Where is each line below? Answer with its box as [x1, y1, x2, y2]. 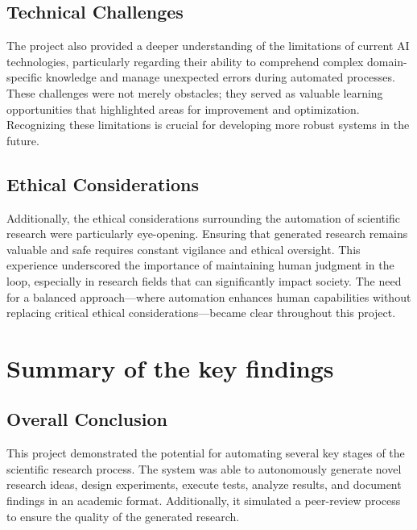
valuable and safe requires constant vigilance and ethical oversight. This [6, 240, 361, 257]
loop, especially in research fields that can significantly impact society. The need [6, 272, 402, 289]
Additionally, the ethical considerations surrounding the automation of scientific [6, 209, 400, 226]
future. [6, 131, 39, 148]
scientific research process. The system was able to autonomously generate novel [6, 460, 402, 477]
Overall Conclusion [6, 407, 167, 432]
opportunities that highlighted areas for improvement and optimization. [6, 100, 360, 117]
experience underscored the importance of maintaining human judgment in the [6, 257, 394, 273]
